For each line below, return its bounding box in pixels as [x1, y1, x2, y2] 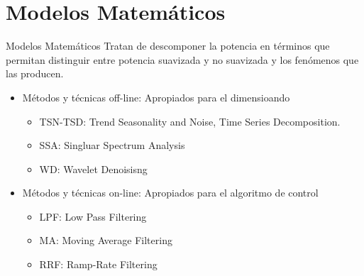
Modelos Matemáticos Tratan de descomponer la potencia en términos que [6, 38, 330, 53]
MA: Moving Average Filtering [39, 233, 172, 248]
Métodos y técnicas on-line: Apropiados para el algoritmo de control [22, 185, 319, 200]
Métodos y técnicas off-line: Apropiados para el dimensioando [22, 89, 290, 104]
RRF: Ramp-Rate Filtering [39, 257, 158, 272]
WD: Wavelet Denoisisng [39, 161, 148, 176]
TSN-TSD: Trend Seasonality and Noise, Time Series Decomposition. [39, 114, 341, 128]
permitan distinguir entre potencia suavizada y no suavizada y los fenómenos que [6, 52, 359, 67]
